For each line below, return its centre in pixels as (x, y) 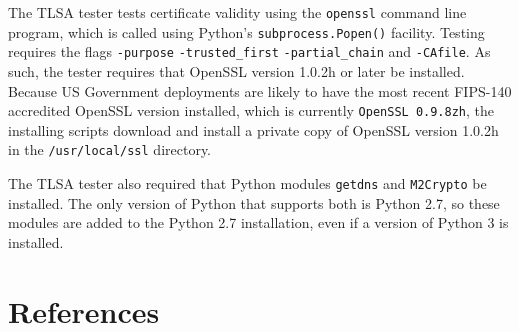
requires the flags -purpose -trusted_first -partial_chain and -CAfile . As (249, 51)
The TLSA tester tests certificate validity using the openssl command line (237, 12)
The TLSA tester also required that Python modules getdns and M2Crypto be (247, 183)
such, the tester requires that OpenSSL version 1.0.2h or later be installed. (236, 70)
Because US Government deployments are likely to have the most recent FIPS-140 (260, 90)
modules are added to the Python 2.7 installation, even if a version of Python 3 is (258, 222)
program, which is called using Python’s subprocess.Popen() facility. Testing (246, 31)
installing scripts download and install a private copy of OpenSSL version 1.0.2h (253, 129)
